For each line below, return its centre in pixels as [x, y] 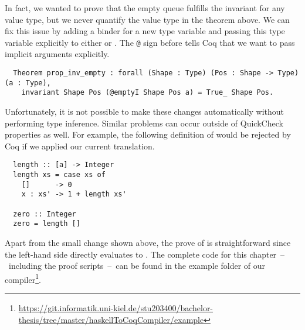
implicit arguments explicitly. [57, 54]
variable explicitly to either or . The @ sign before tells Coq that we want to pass [150, 42]
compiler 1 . [23, 278]
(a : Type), [28, 83]
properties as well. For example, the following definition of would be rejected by [148, 134]
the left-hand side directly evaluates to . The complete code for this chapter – [145, 254]
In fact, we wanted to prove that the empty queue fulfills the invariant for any [145, 8]
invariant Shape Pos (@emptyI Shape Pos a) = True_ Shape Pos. [148, 93]
